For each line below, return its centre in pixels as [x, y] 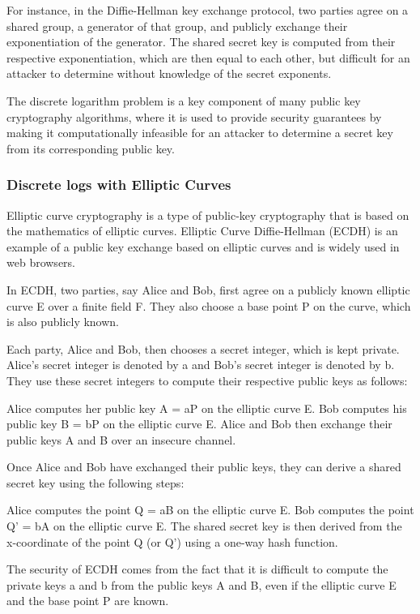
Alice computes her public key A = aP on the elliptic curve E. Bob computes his [207, 408]
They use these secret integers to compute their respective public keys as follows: [207, 380]
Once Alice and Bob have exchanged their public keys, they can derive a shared [204, 467]
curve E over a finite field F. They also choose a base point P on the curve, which [209, 305]
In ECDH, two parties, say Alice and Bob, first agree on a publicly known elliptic [208, 289]
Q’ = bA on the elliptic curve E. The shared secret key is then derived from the [204, 526]
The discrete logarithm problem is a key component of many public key [184, 100]
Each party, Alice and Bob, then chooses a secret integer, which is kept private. [203, 348]
